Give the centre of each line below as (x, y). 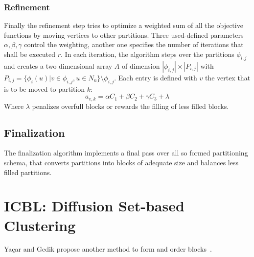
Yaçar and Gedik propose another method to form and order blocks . (108, 248)
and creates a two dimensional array (58, 65)
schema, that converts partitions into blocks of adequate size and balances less (121, 163)
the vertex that (228, 77)
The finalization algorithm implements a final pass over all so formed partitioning (126, 153)
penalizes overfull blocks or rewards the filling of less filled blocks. (130, 106)
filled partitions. (28, 172)
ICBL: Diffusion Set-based (94, 206)
